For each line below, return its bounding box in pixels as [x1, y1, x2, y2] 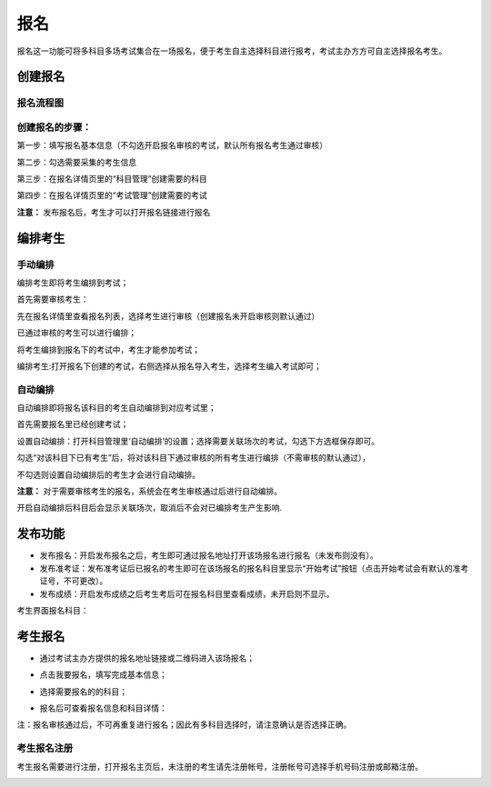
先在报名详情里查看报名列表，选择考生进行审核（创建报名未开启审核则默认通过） [16, 310, 320, 322]
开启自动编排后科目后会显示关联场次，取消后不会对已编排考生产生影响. [16, 503, 283, 513]
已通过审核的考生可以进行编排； [16, 327, 136, 338]
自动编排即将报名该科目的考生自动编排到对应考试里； [16, 403, 216, 413]
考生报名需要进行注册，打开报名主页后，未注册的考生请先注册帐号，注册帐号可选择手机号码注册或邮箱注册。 [16, 761, 423, 772]
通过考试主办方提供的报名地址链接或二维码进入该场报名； [39, 653, 255, 663]
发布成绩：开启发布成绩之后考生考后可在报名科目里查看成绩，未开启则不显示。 [39, 588, 335, 599]
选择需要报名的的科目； [39, 686, 127, 697]
